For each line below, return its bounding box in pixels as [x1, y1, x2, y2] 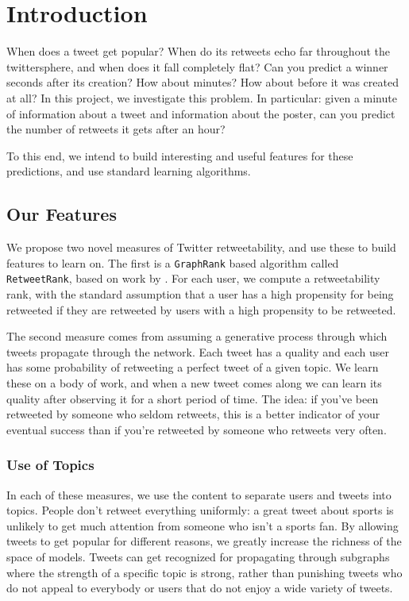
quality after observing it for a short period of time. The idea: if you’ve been [6, 390, 379, 406]
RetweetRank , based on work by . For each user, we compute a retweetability [6, 270, 380, 287]
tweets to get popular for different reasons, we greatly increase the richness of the [6, 533, 402, 549]
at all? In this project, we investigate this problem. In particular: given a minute [6, 89, 397, 106]
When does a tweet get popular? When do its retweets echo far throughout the [6, 43, 390, 60]
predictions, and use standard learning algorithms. [6, 163, 251, 179]
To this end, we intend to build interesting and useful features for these [6, 147, 353, 164]
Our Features [6, 202, 117, 226]
